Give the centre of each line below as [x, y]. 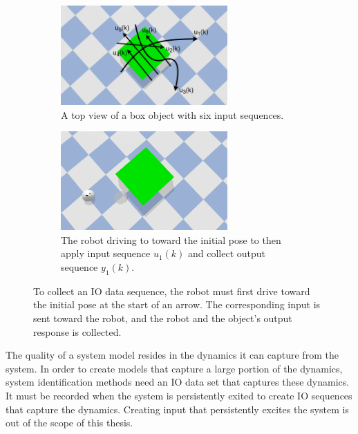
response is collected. [77, 331]
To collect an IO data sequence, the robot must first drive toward [172, 291]
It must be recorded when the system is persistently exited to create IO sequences [179, 395]
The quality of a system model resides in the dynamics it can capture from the [172, 355]
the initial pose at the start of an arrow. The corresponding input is [177, 304]
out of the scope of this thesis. [69, 423]
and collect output [227, 253]
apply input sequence [106, 253]
